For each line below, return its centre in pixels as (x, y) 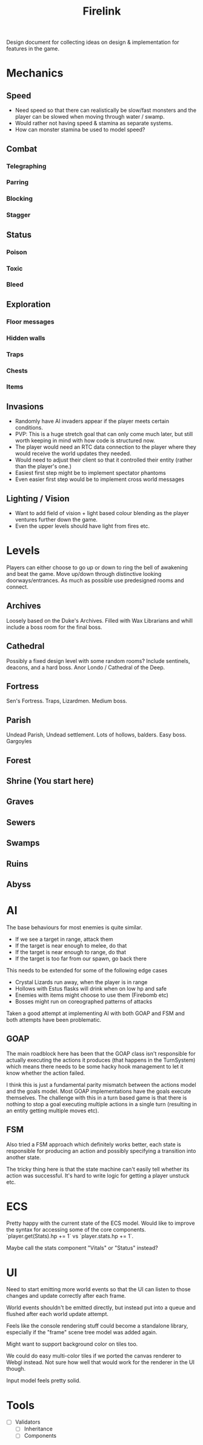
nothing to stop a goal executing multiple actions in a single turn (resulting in (101, 1104)
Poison (17, 252)
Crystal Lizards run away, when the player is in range (81, 982)
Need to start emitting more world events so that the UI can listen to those (98, 1289)
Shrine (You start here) (50, 781)
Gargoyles (19, 741)
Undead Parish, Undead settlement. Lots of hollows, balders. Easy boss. (96, 735)
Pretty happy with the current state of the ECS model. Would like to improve (101, 1223)
